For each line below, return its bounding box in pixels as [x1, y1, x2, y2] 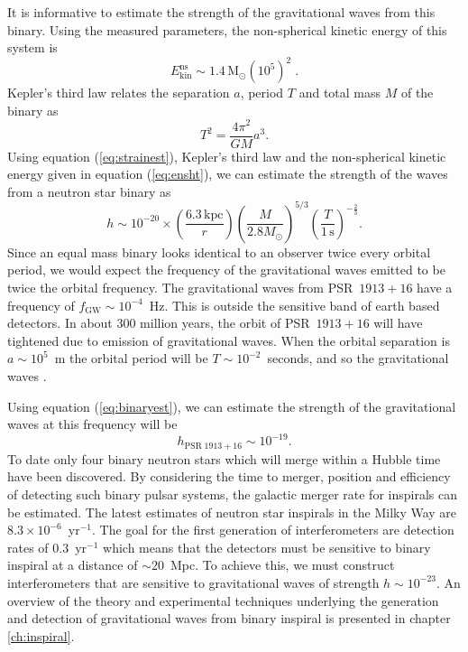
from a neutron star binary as [7, 182, 171, 200]
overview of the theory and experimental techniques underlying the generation [7, 591, 439, 610]
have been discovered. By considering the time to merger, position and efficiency [7, 467, 451, 486]
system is [7, 38, 58, 57]
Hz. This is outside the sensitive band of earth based [149, 295, 440, 314]
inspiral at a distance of [7, 555, 138, 574]
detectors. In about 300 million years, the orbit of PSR [7, 313, 310, 332]
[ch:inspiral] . [7, 626, 75, 645]
